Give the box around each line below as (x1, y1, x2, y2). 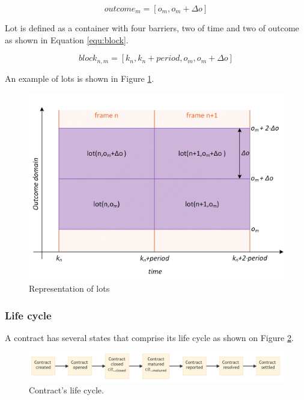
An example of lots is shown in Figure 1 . (5, 72, 154, 84)
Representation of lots (29, 282, 110, 295)
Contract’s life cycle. (29, 383, 104, 396)
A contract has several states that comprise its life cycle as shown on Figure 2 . (5, 331, 294, 343)
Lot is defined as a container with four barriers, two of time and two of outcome (5, 22, 299, 34)
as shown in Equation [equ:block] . (5, 33, 129, 46)
